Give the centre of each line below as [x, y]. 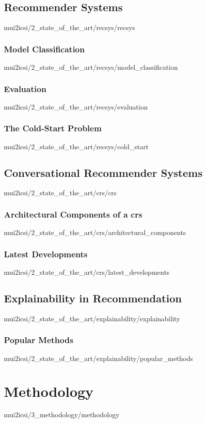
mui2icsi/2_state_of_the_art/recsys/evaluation [76, 106]
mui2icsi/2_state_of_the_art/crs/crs [60, 193]
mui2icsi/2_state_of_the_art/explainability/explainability [92, 318]
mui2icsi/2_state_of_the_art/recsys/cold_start [76, 146]
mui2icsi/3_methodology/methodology [62, 415]
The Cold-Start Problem [53, 128]
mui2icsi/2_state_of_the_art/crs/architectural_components [95, 232]
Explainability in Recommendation [93, 298]
